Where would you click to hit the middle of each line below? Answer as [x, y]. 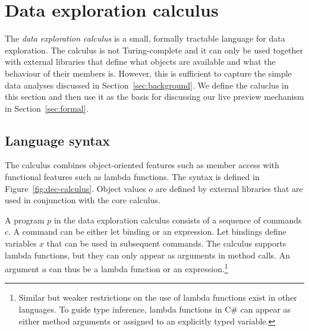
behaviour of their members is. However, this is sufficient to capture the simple [148, 73]
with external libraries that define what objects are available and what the [140, 62]
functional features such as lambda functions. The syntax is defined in [132, 177]
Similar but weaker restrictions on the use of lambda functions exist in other [158, 297]
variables [21, 243]
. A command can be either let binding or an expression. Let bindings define [147, 231]
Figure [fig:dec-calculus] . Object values [75, 188]
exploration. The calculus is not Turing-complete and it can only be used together [154, 50]
